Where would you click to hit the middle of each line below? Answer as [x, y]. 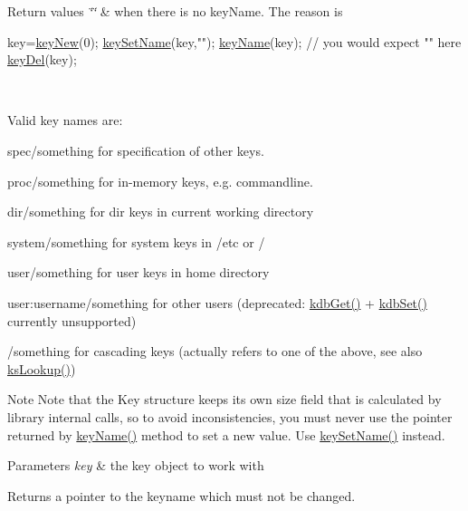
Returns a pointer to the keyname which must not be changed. [181, 495]
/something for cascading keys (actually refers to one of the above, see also [215, 351]
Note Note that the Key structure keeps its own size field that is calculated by [224, 399]
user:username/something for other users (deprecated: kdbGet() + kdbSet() [217, 302]
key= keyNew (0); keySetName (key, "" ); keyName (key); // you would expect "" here [234, 41]
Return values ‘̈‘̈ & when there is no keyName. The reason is [175, 11]
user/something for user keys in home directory [138, 272]
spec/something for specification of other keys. [136, 150]
